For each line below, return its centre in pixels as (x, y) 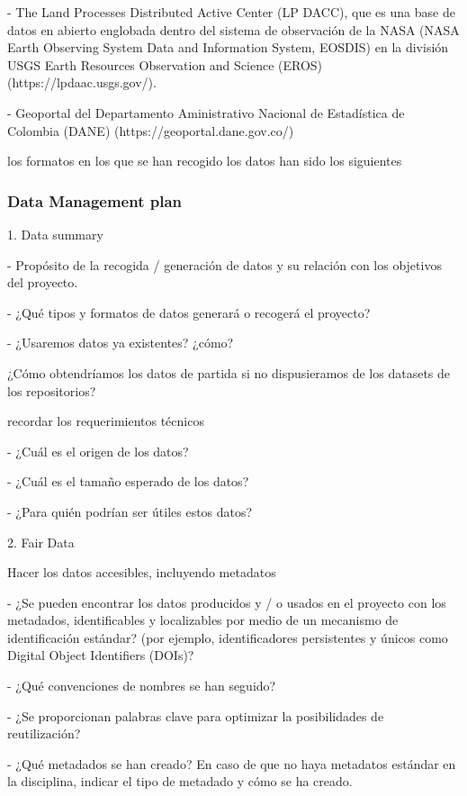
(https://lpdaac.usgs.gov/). (82, 82)
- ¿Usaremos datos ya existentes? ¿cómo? (121, 343)
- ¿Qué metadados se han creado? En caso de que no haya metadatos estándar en (232, 763)
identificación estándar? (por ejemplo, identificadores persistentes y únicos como (228, 637)
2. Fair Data (41, 542)
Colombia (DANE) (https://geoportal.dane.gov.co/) (151, 130)
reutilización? (44, 733)
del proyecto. (43, 282)
